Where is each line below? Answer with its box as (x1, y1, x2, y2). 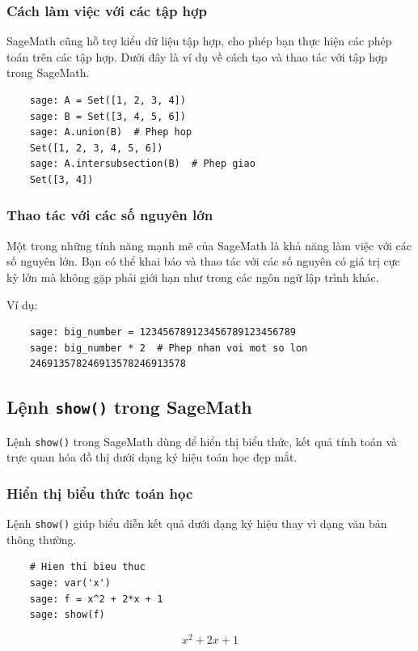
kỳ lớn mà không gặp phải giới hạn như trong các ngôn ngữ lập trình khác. (6, 268, 379, 285)
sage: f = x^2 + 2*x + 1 (29, 593, 163, 605)
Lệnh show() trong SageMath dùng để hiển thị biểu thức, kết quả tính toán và (6, 432, 398, 449)
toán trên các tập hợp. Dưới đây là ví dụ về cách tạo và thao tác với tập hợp (6, 48, 387, 65)
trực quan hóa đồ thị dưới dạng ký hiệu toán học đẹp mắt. (6, 449, 298, 466)
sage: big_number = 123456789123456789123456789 (29, 326, 296, 338)
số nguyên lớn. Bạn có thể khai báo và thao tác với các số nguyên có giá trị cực (6, 253, 400, 270)
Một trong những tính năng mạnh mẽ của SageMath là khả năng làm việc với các (6, 236, 412, 253)
